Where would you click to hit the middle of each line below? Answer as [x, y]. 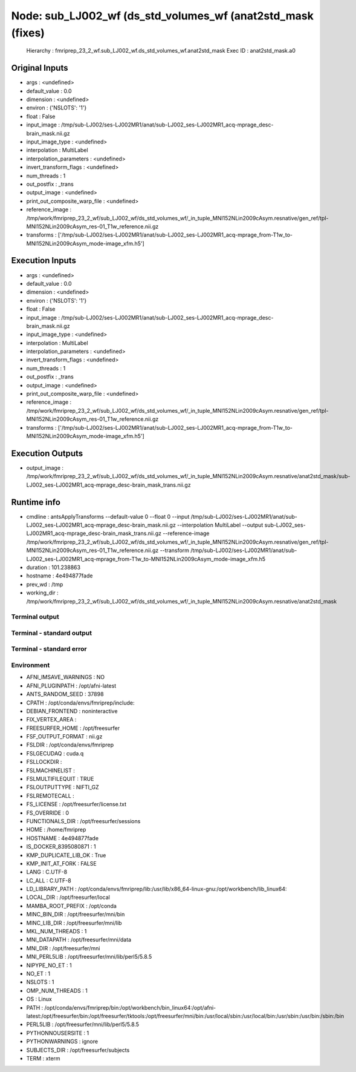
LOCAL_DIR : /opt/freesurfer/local [68, 897]
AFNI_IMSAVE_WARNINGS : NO [66, 677]
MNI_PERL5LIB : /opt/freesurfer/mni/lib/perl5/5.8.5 [89, 957]
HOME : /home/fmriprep [56, 830]
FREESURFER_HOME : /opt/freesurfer [73, 728]
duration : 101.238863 [53, 567]
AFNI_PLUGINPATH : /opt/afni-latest [71, 686]
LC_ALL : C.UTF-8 [49, 880]
